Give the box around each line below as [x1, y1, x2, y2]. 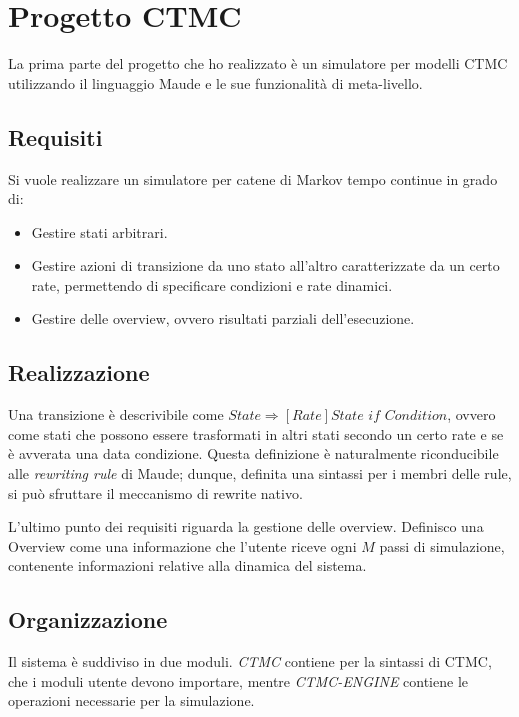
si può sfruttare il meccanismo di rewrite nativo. [8, 482, 303, 503]
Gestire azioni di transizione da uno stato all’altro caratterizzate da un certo [31, 255, 500, 276]
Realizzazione [8, 357, 150, 388]
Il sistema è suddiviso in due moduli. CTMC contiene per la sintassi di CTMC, [8, 651, 492, 672]
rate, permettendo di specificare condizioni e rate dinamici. [31, 274, 393, 295]
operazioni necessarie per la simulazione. [8, 690, 255, 711]
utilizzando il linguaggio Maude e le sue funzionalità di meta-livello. [8, 72, 423, 93]
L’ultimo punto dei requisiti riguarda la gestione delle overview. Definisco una [8, 516, 484, 537]
